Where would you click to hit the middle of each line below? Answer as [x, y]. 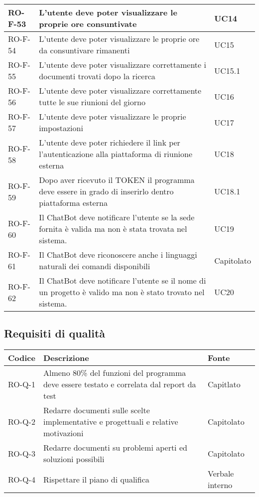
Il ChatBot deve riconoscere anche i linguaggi [118, 254]
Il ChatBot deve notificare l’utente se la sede [117, 217]
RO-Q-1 [22, 384]
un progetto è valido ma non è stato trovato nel [122, 292]
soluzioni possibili [74, 459]
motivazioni [63, 433]
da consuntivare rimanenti [84, 50]
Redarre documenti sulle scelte [96, 410]
